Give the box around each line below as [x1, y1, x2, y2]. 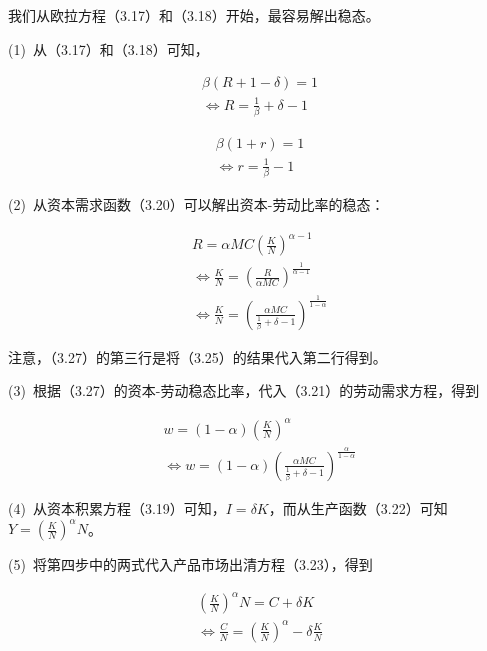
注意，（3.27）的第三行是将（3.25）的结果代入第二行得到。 [8, 346, 387, 367]
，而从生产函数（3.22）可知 [268, 497, 448, 518]
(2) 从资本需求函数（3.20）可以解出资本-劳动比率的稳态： [8, 193, 385, 214]
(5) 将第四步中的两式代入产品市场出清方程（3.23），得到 [8, 554, 373, 575]
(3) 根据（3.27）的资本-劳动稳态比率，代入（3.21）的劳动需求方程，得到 [8, 380, 480, 401]
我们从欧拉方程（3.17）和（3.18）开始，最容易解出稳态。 [8, 5, 380, 25]
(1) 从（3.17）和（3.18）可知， [8, 38, 209, 59]
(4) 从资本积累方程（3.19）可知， [8, 497, 226, 518]
